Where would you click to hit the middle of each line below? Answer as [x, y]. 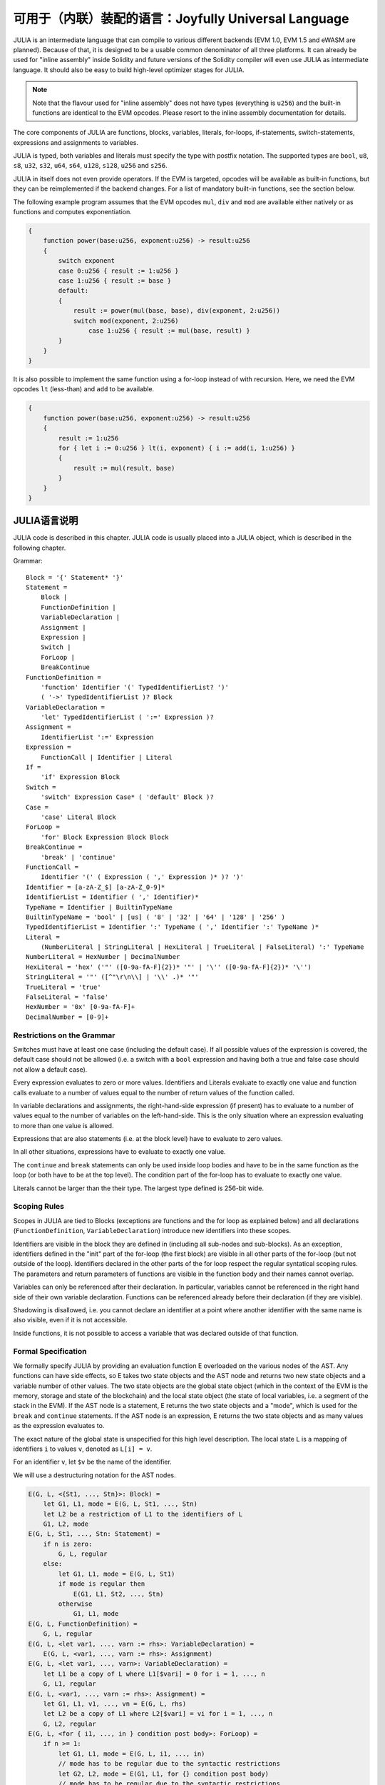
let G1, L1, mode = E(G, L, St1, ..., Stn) [120, 1504]
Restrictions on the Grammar [64, 1035]
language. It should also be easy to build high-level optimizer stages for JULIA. [129, 70]
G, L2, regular [70, 1724]
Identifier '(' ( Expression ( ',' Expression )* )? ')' [142, 877]
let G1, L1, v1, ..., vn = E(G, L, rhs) [115, 1704]
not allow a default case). [50, 1069]
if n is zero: [68, 1544]
